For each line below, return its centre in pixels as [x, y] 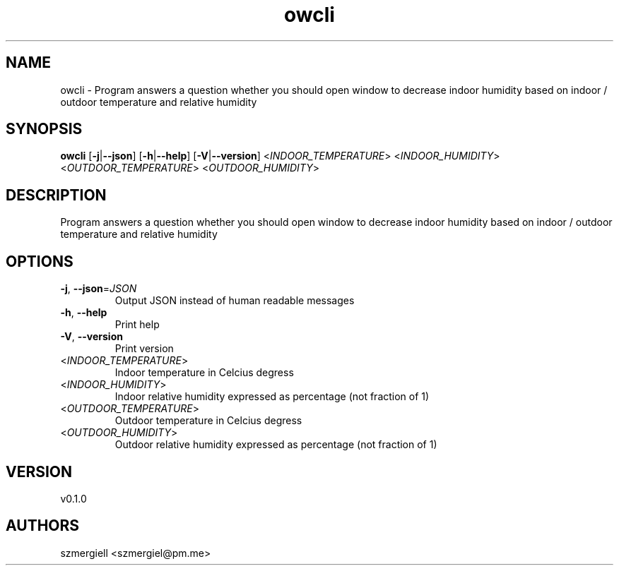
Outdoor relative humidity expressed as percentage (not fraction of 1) [276, 445]
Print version [144, 349]
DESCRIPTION [56, 195]
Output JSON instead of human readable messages [235, 301]
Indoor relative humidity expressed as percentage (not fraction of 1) [272, 397]
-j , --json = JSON [99, 289]
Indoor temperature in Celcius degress [204, 373]
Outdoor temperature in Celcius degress [208, 421]
